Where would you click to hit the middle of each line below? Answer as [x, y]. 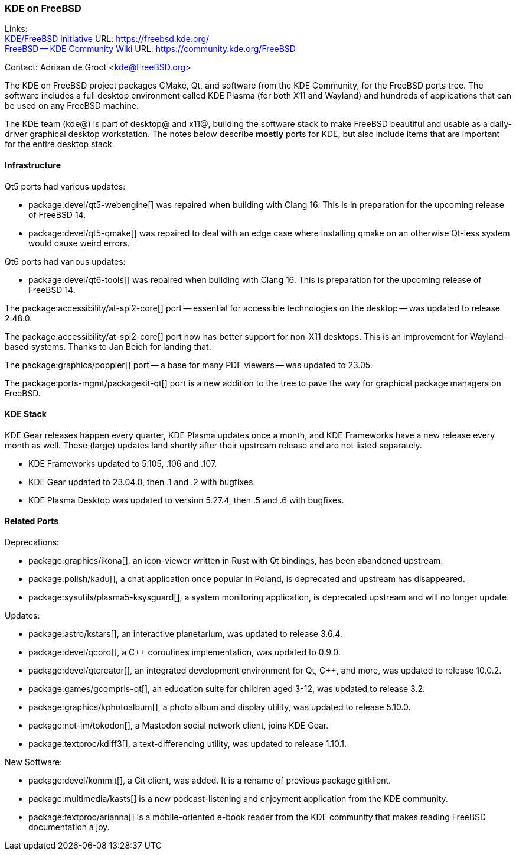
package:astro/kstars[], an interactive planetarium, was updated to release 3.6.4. [185, 634]
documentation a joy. [69, 827]
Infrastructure [33, 165]
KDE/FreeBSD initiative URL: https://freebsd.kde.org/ [107, 39]
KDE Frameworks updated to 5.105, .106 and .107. [123, 463]
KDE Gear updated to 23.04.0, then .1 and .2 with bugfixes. [142, 482]
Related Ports [32, 521]
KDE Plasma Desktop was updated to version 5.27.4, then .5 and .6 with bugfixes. [186, 500]
